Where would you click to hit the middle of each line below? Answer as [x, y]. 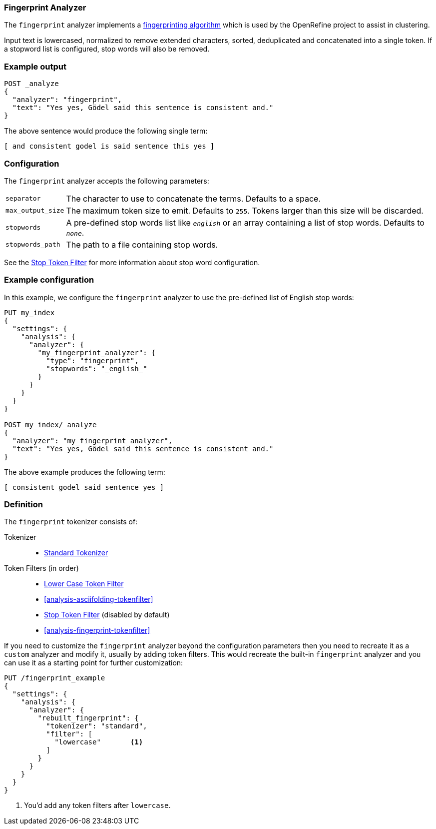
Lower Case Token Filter [84, 584]
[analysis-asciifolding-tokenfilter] [99, 599]
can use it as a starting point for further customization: [94, 663]
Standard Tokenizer [76, 553]
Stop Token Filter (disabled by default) [107, 615]
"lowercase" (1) [99, 742]
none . [75, 232]
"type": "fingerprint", [92, 360]
